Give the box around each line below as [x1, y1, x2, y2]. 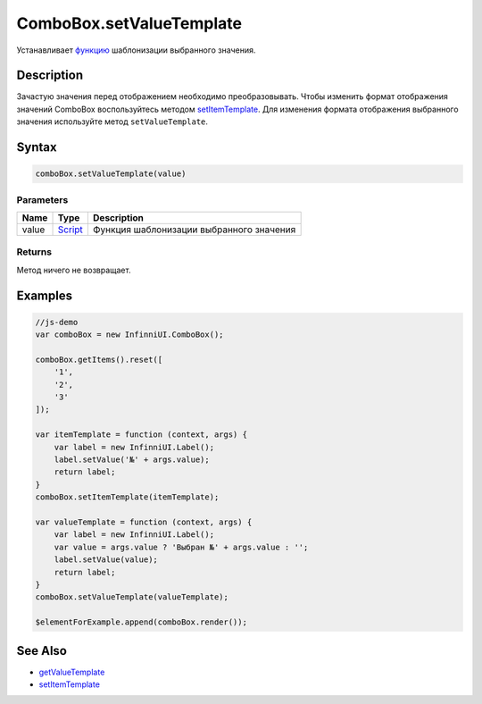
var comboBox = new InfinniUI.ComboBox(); [35, 330, 224, 339]
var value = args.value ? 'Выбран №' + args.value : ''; [54, 541, 309, 552]
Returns [16, 246, 53, 258]
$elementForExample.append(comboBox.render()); [35, 617, 247, 627]
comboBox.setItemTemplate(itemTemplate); [35, 492, 220, 502]
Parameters [16, 193, 69, 205]
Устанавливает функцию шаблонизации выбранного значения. [16, 45, 256, 55]
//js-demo [35, 317, 79, 327]
